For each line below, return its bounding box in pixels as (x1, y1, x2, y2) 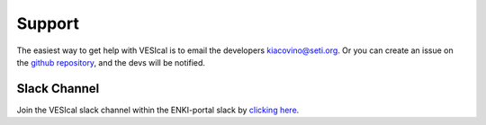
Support (16, 13, 80, 33)
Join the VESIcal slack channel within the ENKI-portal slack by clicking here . (16, 104, 300, 115)
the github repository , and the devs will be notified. (16, 57, 206, 67)
